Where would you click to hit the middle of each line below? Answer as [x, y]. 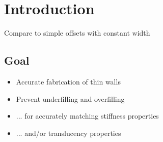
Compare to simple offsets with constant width [77, 33]
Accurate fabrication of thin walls [68, 81]
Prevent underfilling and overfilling [70, 98]
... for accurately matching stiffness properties [87, 116]
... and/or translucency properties [69, 133]
